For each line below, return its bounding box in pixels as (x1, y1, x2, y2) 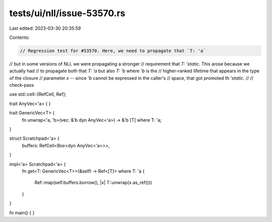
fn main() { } (9, 209, 35, 215)
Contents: (9, 34, 30, 40)
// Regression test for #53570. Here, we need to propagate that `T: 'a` (20, 48, 206, 53)
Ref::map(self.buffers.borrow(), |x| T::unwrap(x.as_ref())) (34, 180, 152, 186)
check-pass (9, 82, 34, 88)
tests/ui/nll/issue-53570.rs (9, 8, 125, 19)
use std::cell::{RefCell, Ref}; (9, 91, 66, 97)
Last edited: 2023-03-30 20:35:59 (9, 25, 81, 31)
